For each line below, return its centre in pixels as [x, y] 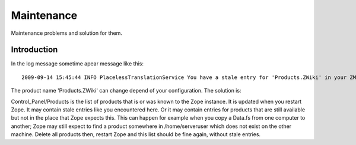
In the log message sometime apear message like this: [77, 64]
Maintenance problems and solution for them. [67, 33]
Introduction [34, 50]
